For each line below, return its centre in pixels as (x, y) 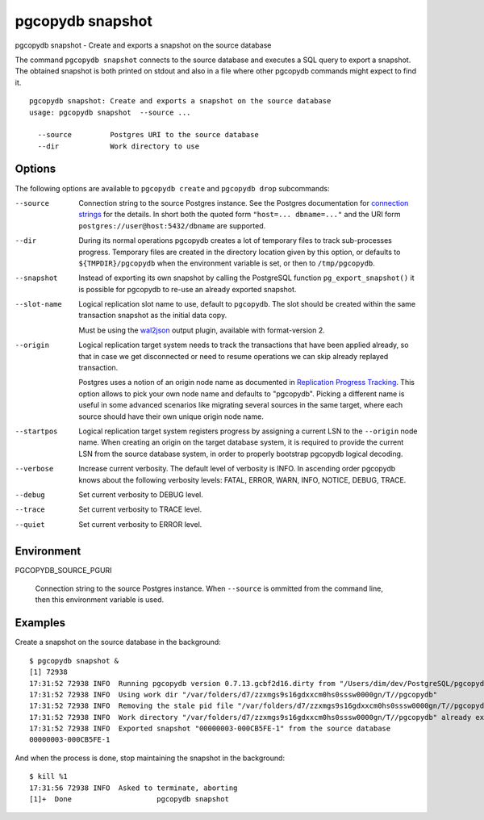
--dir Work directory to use (119, 146)
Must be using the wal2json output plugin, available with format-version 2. (202, 330)
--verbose (34, 469)
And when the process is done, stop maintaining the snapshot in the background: (150, 758)
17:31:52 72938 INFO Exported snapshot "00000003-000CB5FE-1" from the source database (210, 729)
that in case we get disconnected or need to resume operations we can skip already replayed (234, 356)
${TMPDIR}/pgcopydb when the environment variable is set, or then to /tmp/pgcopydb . (227, 263)
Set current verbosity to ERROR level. (140, 524)
